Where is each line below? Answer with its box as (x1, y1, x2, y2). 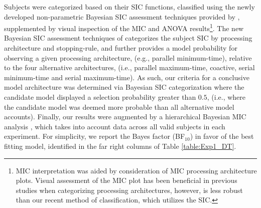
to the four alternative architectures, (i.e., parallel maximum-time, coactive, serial (4, 62, 255, 73)
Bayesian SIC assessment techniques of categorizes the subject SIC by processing (4, 33, 252, 43)
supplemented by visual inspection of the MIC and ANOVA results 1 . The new (4, 22, 244, 33)
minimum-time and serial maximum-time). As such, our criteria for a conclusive (4, 72, 249, 82)
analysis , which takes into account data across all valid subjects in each (4, 121, 225, 131)
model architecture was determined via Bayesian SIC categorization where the (4, 82, 244, 92)
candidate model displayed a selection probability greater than (4, 92, 196, 102)
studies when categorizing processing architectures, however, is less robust (16, 184, 243, 195)
